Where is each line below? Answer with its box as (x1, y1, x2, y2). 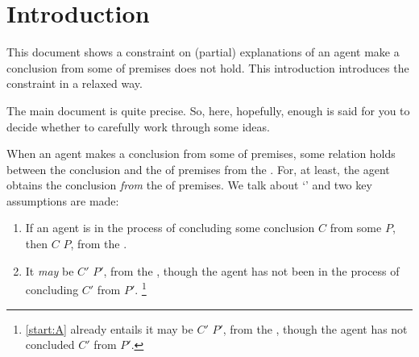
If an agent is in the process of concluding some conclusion (25, 219, 315, 236)
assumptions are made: (6, 192, 119, 209)
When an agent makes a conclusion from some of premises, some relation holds (6, 145, 396, 162)
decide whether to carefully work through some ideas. (6, 118, 270, 135)
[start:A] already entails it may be (25, 320, 193, 337)
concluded (25, 336, 75, 353)
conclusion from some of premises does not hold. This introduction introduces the (6, 59, 409, 76)
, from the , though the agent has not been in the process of (103, 262, 400, 279)
